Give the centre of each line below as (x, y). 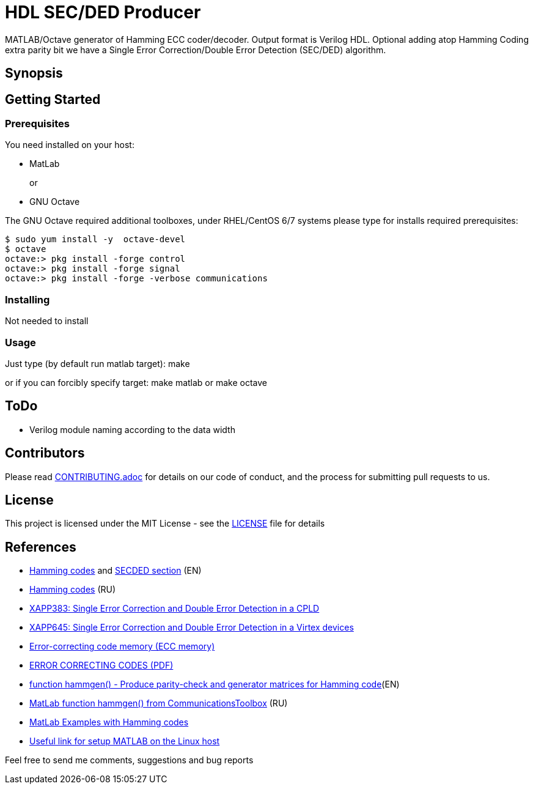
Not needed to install (47, 321)
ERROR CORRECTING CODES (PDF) (101, 665)
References (41, 547)
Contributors (45, 453)
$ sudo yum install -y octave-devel (95, 239)
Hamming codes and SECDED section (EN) (116, 571)
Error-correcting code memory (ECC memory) (122, 646)
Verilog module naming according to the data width (132, 429)
